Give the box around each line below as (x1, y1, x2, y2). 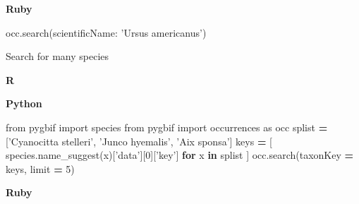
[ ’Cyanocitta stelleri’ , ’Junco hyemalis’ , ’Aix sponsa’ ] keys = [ (6, 133, 272, 148)
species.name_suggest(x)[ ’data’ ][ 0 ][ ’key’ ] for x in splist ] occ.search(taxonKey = (6, 148, 354, 162)
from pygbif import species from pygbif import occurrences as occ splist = (6, 119, 328, 134)
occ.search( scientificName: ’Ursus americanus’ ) (6, 25, 207, 40)
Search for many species (6, 49, 109, 64)
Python (6, 96, 42, 111)
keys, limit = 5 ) (6, 161, 75, 176)
